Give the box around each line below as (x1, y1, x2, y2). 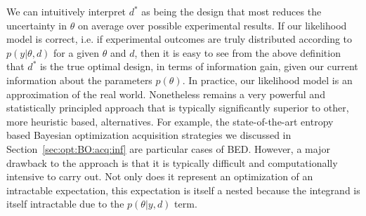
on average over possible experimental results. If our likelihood (77, 18, 347, 32)
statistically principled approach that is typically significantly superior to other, (6, 100, 349, 115)
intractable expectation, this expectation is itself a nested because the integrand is (6, 182, 360, 197)
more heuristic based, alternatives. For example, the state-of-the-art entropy (6, 114, 334, 128)
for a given (53, 45, 100, 60)
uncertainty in (6, 18, 67, 32)
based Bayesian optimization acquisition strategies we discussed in (6, 128, 292, 142)
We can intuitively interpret (6, 4, 126, 18)
